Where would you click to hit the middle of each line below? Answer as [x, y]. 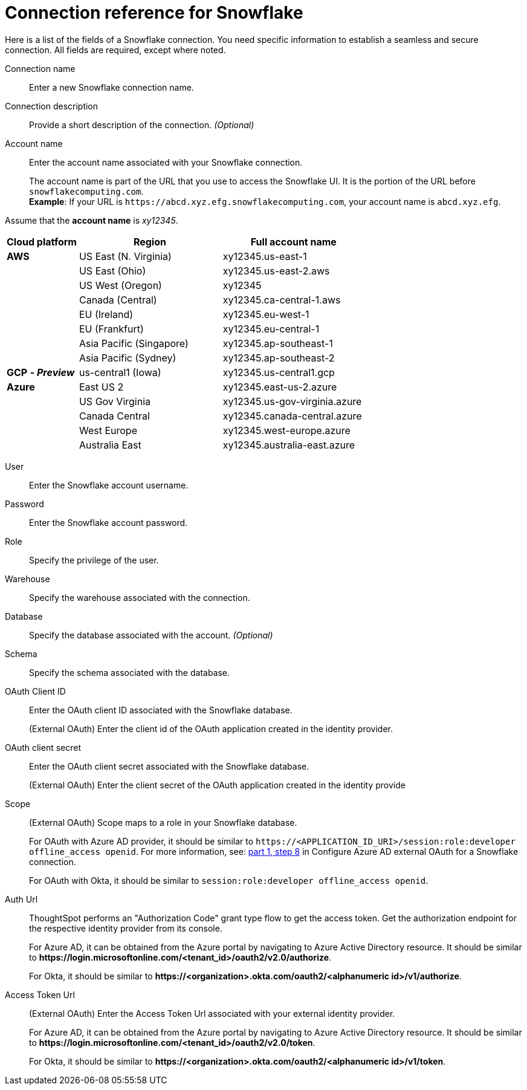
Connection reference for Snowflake [154, 13]
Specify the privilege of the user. [94, 560]
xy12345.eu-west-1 [266, 314]
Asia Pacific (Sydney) [128, 358]
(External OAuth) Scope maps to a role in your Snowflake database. [163, 822]
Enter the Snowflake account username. [109, 485]
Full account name [293, 242]
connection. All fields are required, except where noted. [115, 50]
